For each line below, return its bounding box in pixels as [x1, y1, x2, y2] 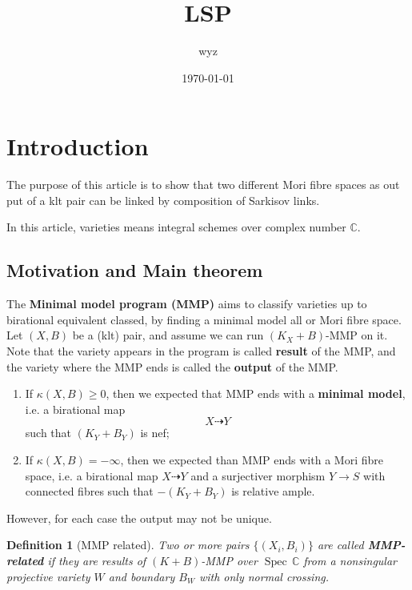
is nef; [140, 424, 170, 441]
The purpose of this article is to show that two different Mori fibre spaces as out [6, 176, 400, 193]
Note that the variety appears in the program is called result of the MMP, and [6, 343, 396, 359]
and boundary [108, 568, 175, 584]
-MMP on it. [326, 327, 388, 343]
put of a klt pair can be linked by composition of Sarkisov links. [6, 191, 320, 208]
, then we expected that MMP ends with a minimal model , [106, 385, 406, 402]
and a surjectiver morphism [190, 467, 326, 484]
